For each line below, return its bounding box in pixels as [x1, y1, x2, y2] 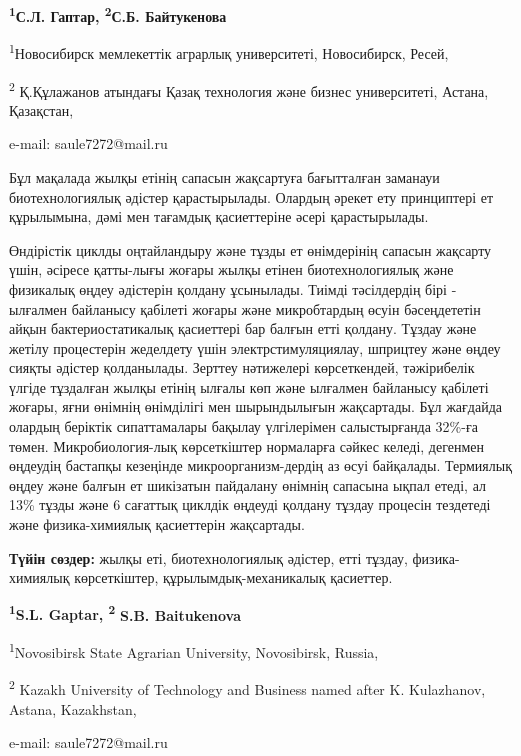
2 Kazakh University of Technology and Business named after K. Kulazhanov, [9, 676, 486, 699]
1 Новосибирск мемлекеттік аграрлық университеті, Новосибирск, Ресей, [9, 40, 449, 63]
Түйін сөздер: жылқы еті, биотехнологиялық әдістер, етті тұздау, [9, 547, 408, 568]
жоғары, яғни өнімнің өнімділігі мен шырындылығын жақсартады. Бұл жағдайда [9, 396, 502, 417]
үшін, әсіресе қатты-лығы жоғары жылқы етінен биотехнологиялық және [9, 259, 454, 280]
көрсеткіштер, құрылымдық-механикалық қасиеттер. [74, 567, 393, 588]
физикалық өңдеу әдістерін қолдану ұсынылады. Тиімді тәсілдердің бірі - [9, 278, 457, 299]
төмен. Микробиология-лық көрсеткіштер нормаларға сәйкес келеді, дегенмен [9, 435, 484, 456]
